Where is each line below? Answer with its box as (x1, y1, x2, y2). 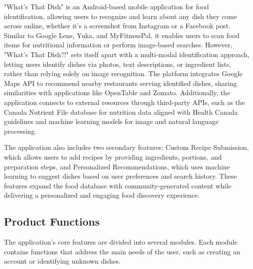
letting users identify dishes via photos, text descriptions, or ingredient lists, (4, 59, 232, 69)
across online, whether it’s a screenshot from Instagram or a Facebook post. (4, 21, 231, 31)
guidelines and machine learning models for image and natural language (4, 116, 219, 126)
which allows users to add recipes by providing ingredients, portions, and (4, 151, 222, 162)
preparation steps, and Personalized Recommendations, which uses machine (4, 161, 230, 171)
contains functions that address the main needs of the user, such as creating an (4, 246, 240, 256)
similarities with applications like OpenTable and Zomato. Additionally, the (4, 87, 231, 98)
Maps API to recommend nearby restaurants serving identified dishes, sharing (4, 78, 237, 88)
